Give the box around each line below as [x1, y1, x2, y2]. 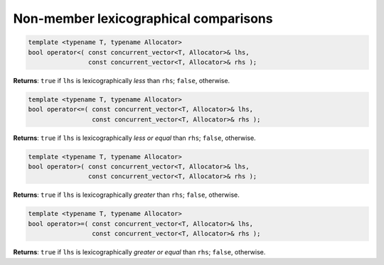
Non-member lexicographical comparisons [13, 11, 273, 26]
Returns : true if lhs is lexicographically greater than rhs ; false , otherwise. [13, 190, 240, 199]
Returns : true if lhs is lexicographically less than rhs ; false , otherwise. [13, 76, 230, 85]
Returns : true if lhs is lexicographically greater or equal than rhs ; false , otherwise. [13, 248, 266, 256]
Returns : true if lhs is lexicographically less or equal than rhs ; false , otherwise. [13, 134, 256, 142]
